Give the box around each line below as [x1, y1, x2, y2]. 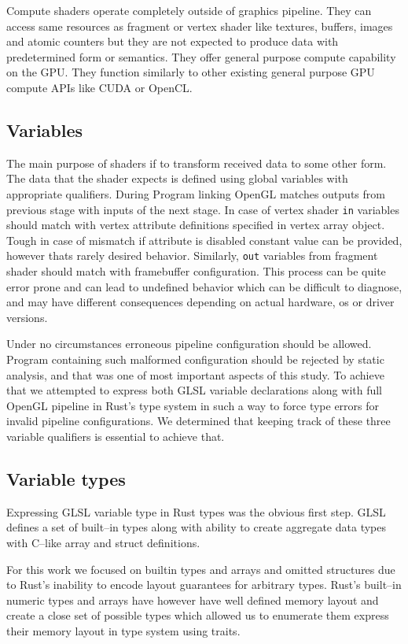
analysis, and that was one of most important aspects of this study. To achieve [6, 366, 384, 383]
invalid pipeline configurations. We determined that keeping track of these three [6, 413, 391, 429]
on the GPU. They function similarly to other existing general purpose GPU [6, 64, 375, 80]
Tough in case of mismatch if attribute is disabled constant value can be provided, [6, 231, 402, 248]
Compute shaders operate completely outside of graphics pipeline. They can [6, 2, 372, 18]
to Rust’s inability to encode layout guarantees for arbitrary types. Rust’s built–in [6, 576, 402, 593]
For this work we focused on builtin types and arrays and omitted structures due [6, 561, 395, 577]
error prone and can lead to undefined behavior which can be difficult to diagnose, [6, 278, 402, 294]
